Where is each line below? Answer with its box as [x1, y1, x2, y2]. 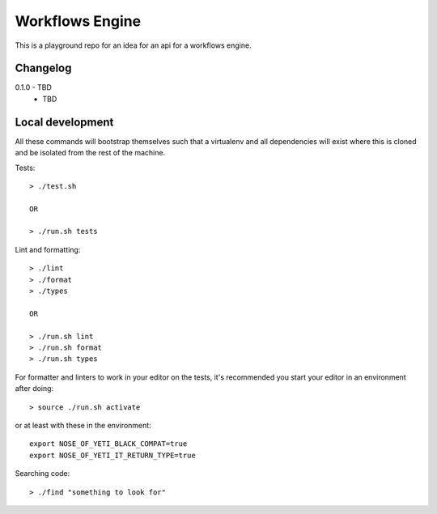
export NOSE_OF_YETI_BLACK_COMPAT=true [29, 440, 188, 448]
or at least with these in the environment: [15, 420, 151, 430]
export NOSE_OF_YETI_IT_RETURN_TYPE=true [29, 450, 196, 460]
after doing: [15, 384, 54, 393]
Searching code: [15, 469, 70, 478]
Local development [15, 115, 114, 129]
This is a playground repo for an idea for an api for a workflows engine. [15, 40, 252, 50]
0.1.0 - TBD [15, 83, 53, 92]
